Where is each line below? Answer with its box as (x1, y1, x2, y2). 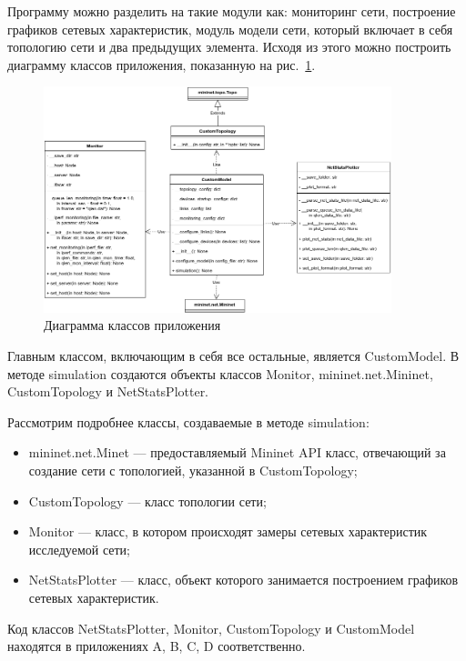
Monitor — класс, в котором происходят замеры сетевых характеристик (28, 522, 428, 541)
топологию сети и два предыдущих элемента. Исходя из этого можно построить (7, 37, 451, 56)
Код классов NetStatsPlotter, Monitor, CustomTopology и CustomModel (7, 618, 415, 637)
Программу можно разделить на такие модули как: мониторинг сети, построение (7, 2, 456, 20)
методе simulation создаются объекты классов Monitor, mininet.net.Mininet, (7, 364, 433, 383)
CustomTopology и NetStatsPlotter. (7, 382, 209, 401)
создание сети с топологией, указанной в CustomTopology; (28, 461, 358, 480)
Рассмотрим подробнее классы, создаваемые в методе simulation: (7, 412, 370, 431)
